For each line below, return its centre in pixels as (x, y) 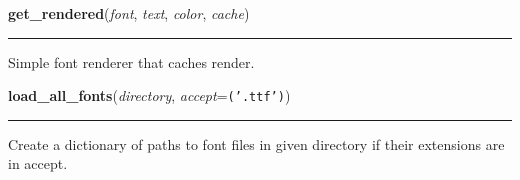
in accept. (38, 163)
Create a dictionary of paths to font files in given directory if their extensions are (256, 143)
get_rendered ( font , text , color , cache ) (129, 13)
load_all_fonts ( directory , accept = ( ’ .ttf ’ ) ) (149, 95)
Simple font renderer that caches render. (131, 61)
